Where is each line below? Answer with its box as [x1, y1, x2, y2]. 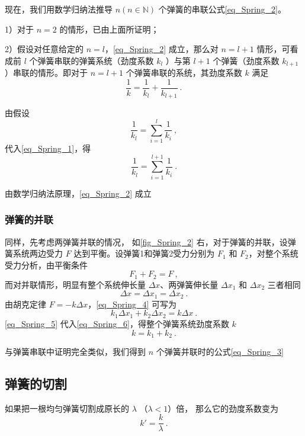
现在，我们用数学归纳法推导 [5, 3, 113, 15]
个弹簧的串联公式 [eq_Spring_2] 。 [158, 3, 286, 15]
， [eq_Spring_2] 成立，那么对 [104, 43, 219, 55]
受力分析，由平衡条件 [5, 258, 88, 271]
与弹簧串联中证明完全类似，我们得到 [5, 345, 146, 357]
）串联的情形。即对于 [5, 66, 88, 79]
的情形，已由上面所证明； [59, 23, 159, 35]
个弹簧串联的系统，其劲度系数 [126, 66, 242, 79]
